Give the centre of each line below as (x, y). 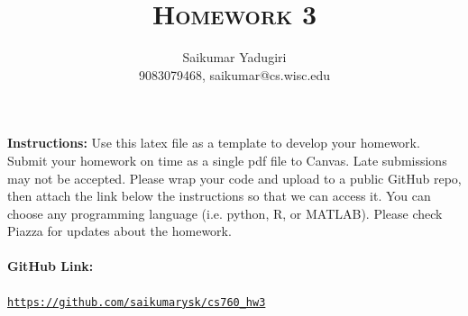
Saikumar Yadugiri (234, 57)
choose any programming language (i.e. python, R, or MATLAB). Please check (225, 213)
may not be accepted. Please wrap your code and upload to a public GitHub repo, (234, 178)
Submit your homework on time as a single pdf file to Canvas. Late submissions (227, 160)
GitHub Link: (50, 266)
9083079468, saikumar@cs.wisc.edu (234, 74)
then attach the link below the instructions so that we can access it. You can (219, 196)
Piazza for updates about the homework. (119, 231)
